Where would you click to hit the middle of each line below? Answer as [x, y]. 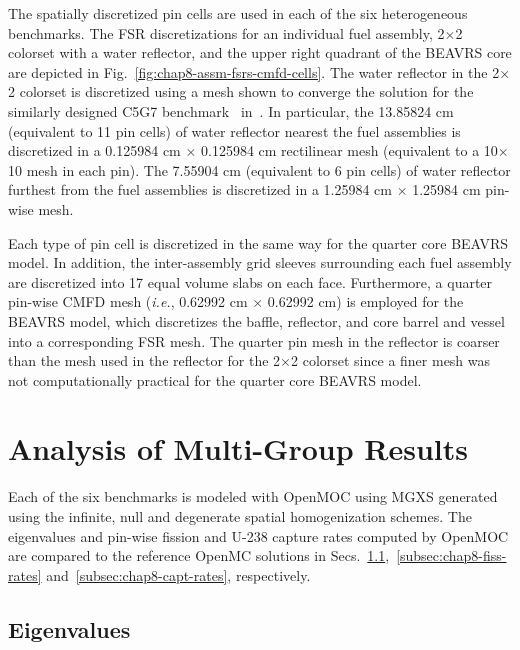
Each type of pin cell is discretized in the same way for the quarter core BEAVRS [258, 242]
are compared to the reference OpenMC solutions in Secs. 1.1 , [199, 555]
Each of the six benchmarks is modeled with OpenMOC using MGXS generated [253, 496]
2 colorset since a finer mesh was [391, 360]
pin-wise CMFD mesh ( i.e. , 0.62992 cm [128, 301]
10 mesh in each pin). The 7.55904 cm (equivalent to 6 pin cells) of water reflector [259, 169]
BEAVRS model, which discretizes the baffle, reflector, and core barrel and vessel [256, 320]
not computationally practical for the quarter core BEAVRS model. [215, 379]
